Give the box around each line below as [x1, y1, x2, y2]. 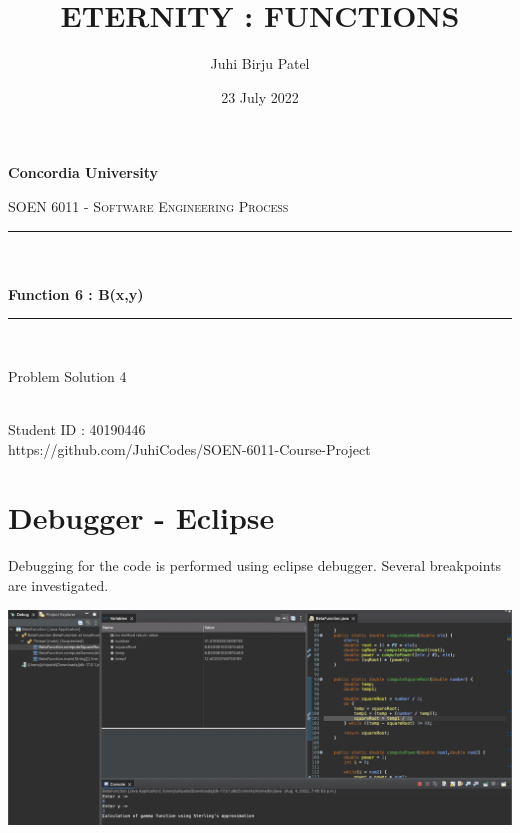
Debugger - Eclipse [8, 497, 275, 538]
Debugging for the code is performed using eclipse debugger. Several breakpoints [8, 555, 502, 576]
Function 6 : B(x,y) [8, 283, 144, 304]
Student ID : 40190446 [8, 419, 146, 440]
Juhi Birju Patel [210, 53, 310, 74]
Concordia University [8, 162, 159, 183]
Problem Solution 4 [8, 365, 127, 386]
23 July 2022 [221, 86, 299, 107]
